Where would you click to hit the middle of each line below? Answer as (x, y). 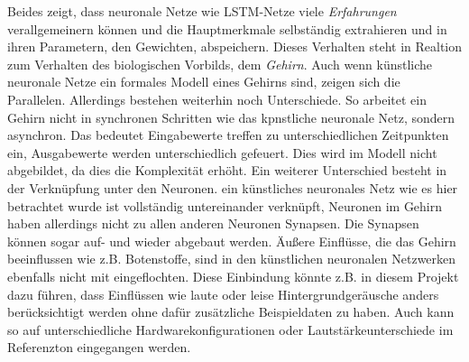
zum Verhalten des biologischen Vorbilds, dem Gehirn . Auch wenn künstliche (220, 64)
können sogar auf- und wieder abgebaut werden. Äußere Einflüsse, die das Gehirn (232, 241)
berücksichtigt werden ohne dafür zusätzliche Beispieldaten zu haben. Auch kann (231, 312)
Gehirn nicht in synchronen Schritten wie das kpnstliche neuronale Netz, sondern (231, 117)
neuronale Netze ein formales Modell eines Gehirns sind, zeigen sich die (204, 82)
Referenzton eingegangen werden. (99, 347)
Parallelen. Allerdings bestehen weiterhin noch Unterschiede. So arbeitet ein (217, 99)
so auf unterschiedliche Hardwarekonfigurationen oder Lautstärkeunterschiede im (230, 329)
